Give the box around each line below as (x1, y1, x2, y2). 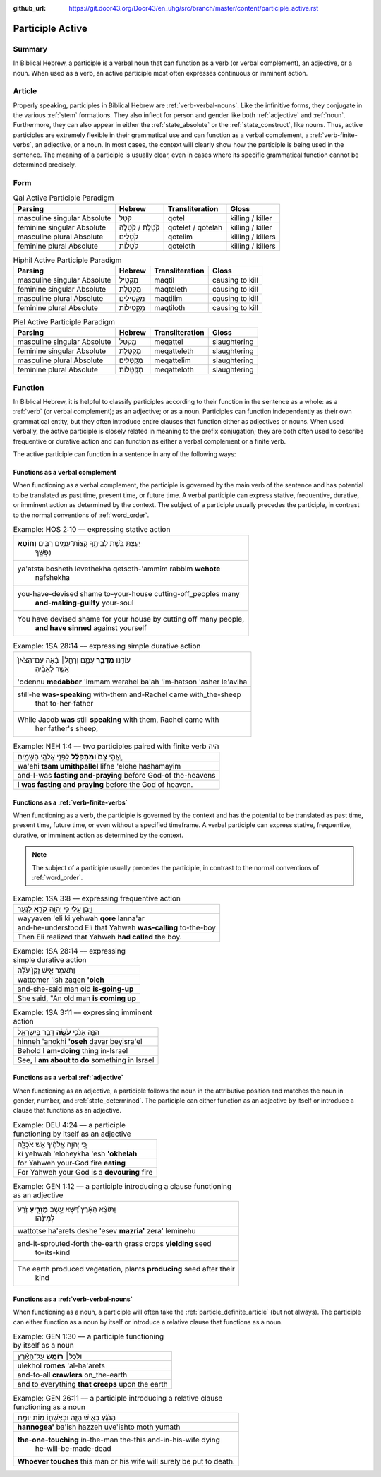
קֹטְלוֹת (119, 241, 139, 251)
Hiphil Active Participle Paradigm (13, 255, 122, 265)
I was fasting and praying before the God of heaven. (17, 780, 193, 790)
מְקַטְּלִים (119, 355, 144, 365)
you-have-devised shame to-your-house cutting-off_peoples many (17, 589, 240, 599)
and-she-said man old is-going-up (17, 984, 134, 994)
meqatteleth (154, 346, 194, 356)
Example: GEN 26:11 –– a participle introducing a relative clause (13, 1393, 223, 1403)
